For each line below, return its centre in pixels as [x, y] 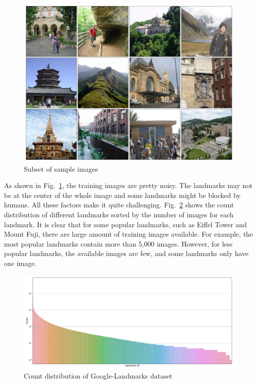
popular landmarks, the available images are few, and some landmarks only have [126, 253]
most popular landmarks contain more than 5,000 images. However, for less [118, 243]
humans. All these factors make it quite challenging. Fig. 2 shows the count [119, 205]
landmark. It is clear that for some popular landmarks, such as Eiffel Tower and [126, 224]
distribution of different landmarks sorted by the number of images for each [119, 214]
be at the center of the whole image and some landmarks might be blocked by [122, 195]
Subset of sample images [61, 168]
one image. [20, 263]
